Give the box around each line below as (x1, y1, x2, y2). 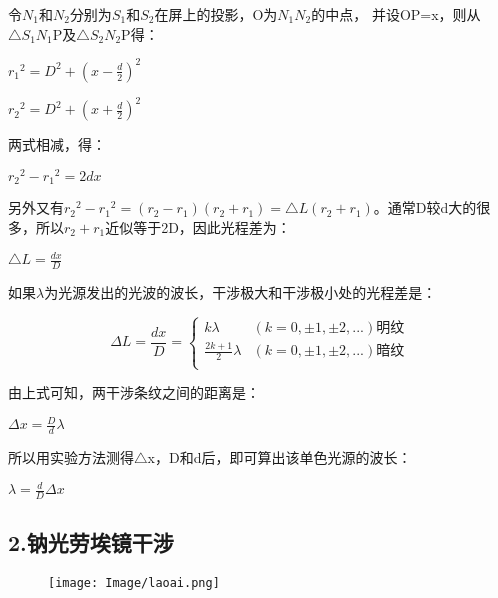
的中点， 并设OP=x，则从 (311, 4, 481, 24)
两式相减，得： (8, 134, 106, 155)
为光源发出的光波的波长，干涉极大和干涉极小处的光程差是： (44, 281, 437, 302)
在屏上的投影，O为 (154, 4, 278, 24)
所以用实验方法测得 (8, 447, 134, 468)
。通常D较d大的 (373, 197, 477, 218)
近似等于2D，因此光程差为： (105, 216, 291, 237)
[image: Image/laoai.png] (48, 576, 220, 591)
